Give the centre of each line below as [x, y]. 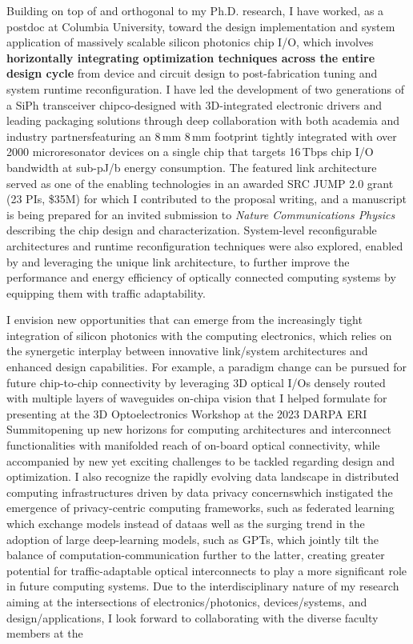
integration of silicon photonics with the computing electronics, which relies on [199, 335]
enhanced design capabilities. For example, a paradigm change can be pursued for [206, 367]
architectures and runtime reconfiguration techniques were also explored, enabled [205, 245]
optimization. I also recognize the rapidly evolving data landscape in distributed [203, 476]
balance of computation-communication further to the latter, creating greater [196, 555]
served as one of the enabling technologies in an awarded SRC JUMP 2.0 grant [200, 183]
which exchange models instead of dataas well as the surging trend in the [186, 523]
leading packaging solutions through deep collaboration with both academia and [203, 120]
